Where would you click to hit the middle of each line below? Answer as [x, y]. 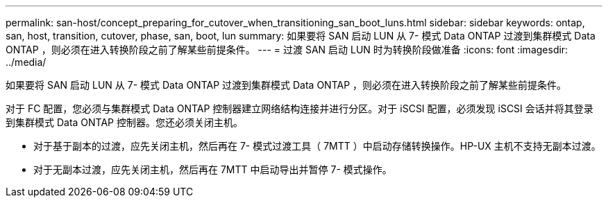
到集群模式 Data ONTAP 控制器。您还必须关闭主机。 [124, 122]
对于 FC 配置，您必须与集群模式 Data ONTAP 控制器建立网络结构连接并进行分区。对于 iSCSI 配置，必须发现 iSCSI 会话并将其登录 [299, 108]
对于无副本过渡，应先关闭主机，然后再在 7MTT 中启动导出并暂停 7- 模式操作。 [213, 169]
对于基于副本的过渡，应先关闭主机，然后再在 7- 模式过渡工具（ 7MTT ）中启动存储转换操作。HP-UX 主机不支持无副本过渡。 [317, 146]
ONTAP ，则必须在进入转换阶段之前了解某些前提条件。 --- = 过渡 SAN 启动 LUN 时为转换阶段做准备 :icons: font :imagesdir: [287, 50]
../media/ [26, 62]
